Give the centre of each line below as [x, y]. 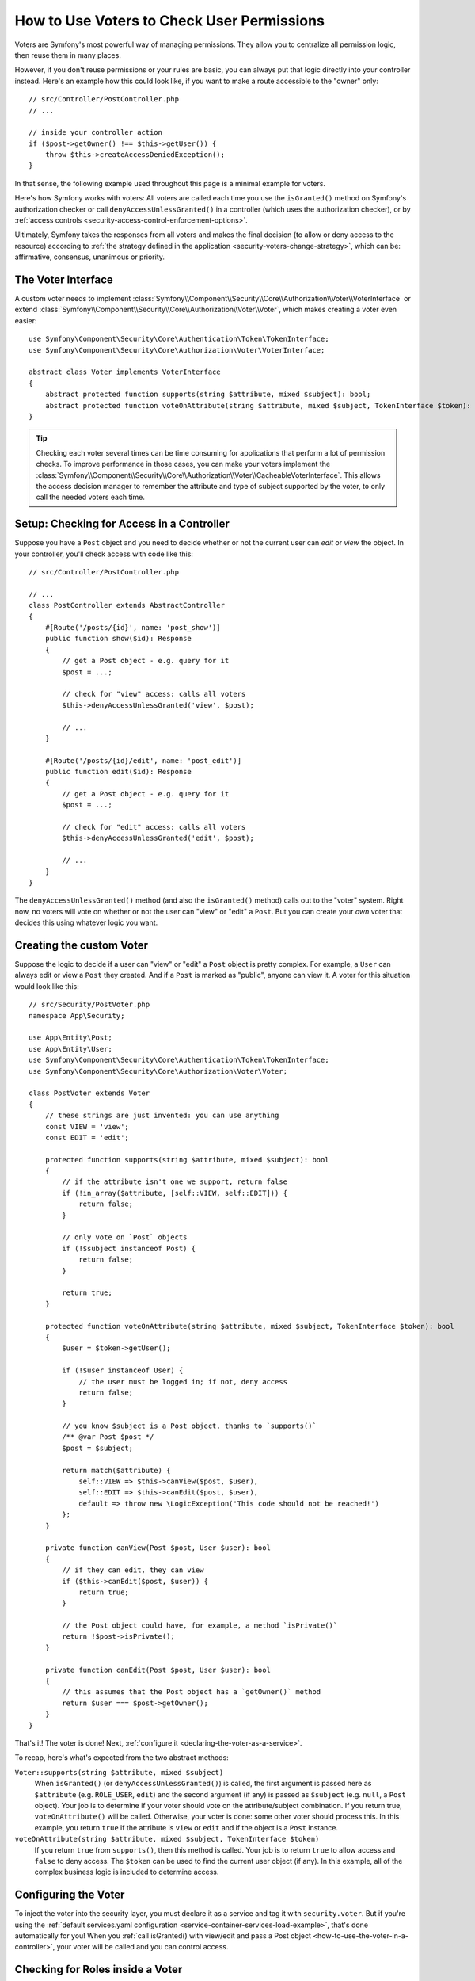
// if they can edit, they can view [133, 1570]
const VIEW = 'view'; [87, 1126]
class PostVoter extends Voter [89, 1093]
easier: [26, 320]
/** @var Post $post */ [108, 1437]
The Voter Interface [64, 280]
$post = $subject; [98, 1448]
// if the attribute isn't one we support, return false [175, 1182]
